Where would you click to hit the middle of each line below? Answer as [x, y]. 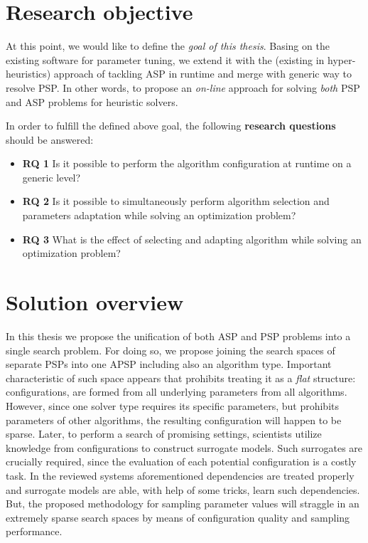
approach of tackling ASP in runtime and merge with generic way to [203, 74]
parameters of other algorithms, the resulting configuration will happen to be [174, 420]
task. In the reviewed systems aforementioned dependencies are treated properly [180, 475]
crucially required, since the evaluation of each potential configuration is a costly [181, 462]
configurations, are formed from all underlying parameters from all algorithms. [177, 392]
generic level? [52, 177]
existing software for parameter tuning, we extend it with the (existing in [165, 59]
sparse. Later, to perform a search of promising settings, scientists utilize [164, 434]
